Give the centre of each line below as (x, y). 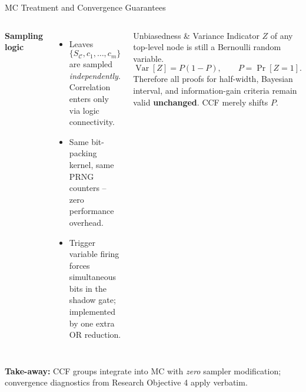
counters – (88, 188)
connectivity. (92, 122)
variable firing (94, 254)
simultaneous (92, 277)
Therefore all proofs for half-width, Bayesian (213, 79)
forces (79, 265)
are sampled (91, 64)
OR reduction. (95, 335)
